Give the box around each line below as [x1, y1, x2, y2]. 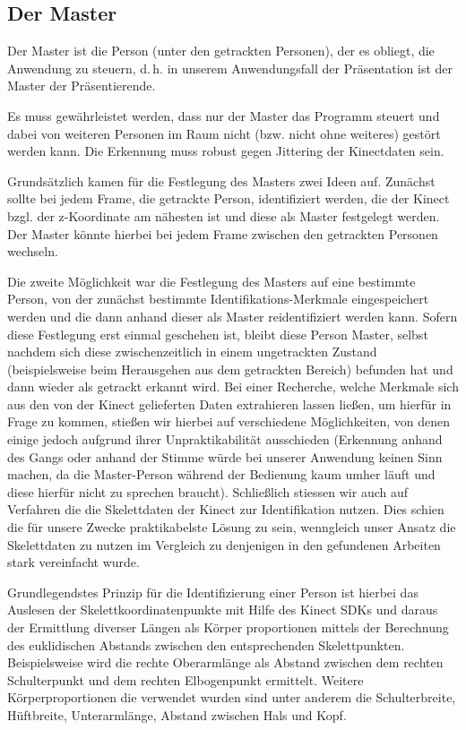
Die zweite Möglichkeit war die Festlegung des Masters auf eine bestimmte [7, 271, 416, 290]
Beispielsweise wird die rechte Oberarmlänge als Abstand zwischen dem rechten [7, 653, 444, 672]
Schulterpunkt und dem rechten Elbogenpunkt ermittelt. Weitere [7, 670, 364, 689]
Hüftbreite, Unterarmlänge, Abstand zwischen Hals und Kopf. [7, 705, 347, 724]
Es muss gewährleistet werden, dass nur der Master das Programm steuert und [7, 106, 440, 125]
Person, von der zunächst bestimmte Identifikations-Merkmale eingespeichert [7, 289, 429, 308]
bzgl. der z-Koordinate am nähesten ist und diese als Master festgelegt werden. [7, 206, 440, 225]
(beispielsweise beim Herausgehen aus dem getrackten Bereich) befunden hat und [7, 359, 453, 378]
